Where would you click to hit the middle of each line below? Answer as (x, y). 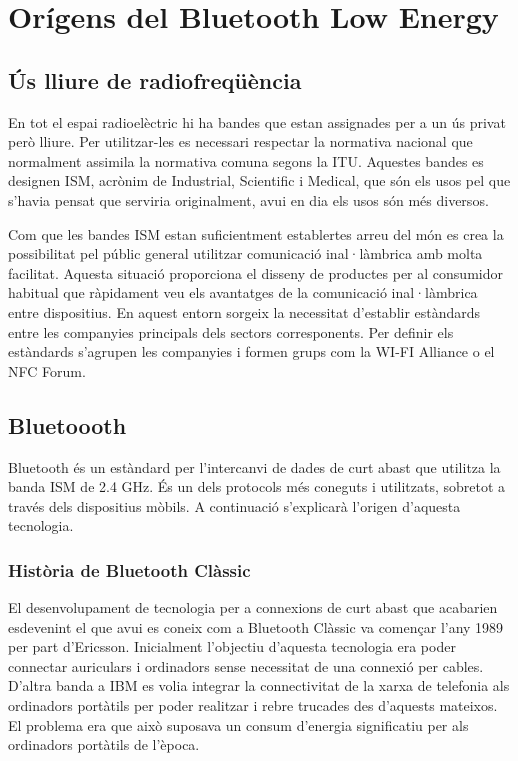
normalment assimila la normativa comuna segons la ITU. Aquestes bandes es (246, 160)
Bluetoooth (67, 424)
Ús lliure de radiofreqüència (155, 79)
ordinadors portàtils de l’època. (104, 744)
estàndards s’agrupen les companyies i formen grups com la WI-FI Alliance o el (251, 351)
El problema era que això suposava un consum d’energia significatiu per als (238, 724)
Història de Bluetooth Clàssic (129, 569)
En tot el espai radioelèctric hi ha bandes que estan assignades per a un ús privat (257, 121)
